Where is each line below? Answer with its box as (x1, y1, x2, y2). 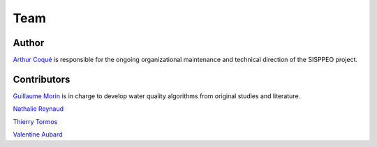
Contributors (13, 73, 71, 85)
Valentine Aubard (13, 130, 63, 139)
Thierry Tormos (13, 117, 58, 125)
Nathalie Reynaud (13, 105, 64, 113)
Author (13, 37, 45, 49)
